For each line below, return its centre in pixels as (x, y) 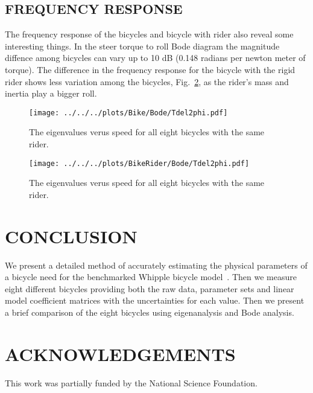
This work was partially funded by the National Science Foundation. (131, 382)
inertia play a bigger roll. (51, 93)
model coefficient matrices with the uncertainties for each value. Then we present (155, 300)
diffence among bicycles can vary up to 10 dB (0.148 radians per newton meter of (155, 58)
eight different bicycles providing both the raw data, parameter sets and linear (150, 288)
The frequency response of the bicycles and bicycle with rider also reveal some (149, 34)
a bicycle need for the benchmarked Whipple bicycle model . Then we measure (151, 277)
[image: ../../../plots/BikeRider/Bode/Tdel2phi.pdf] (139, 163)
